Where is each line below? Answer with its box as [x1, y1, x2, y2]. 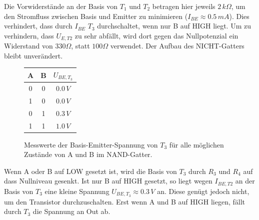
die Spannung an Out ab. [32, 206, 110, 216]
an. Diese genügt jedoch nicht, [157, 185, 249, 196]
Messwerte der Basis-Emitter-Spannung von [24, 139, 158, 149]
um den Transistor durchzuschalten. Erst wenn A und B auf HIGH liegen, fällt [4, 196, 245, 206]
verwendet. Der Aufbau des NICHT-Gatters [110, 40, 244, 51]
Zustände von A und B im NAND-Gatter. [24, 149, 152, 159]
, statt [71, 40, 90, 51]
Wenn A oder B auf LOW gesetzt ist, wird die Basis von [4, 165, 177, 176]
